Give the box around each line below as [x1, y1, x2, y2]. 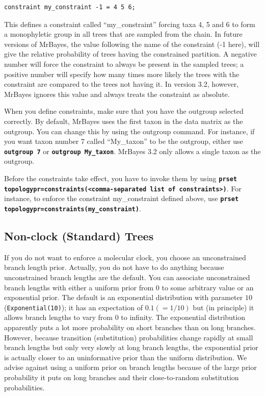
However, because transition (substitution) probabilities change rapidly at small [4, 332, 253, 342]
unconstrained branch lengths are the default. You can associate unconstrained [4, 271, 250, 282]
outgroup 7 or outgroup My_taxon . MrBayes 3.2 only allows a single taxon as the [4, 145, 261, 156]
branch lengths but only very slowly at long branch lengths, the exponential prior [4, 342, 258, 353]
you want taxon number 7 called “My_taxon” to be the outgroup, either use [4, 136, 243, 146]
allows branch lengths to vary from [4, 312, 113, 323]
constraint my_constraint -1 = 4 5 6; [4, 4, 136, 11]
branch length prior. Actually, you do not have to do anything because [4, 262, 224, 273]
